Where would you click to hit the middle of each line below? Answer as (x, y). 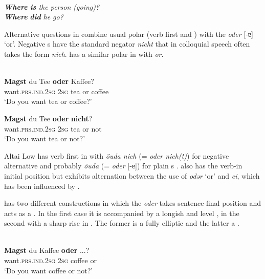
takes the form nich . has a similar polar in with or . (84, 53)
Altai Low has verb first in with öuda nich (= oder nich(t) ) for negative (117, 155)
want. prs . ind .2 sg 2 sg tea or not (53, 128)
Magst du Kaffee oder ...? (47, 250)
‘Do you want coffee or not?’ (49, 270)
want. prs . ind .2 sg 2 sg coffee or (50, 260)
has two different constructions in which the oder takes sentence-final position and (133, 203)
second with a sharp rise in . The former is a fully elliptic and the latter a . (122, 223)
